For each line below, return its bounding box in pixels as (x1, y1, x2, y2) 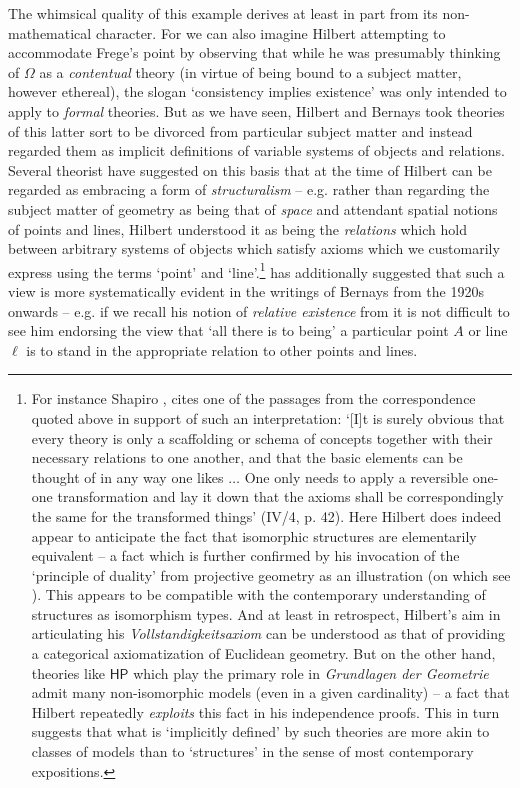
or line (468, 320, 508, 341)
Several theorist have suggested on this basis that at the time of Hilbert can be (8, 159, 492, 180)
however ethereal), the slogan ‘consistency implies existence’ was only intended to (8, 81, 507, 102)
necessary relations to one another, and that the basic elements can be (31, 447, 463, 468)
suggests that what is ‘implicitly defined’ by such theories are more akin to (31, 721, 490, 742)
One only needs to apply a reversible (244, 466, 469, 487)
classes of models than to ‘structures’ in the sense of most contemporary (31, 741, 474, 762)
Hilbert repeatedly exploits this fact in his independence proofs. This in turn (31, 701, 500, 722)
